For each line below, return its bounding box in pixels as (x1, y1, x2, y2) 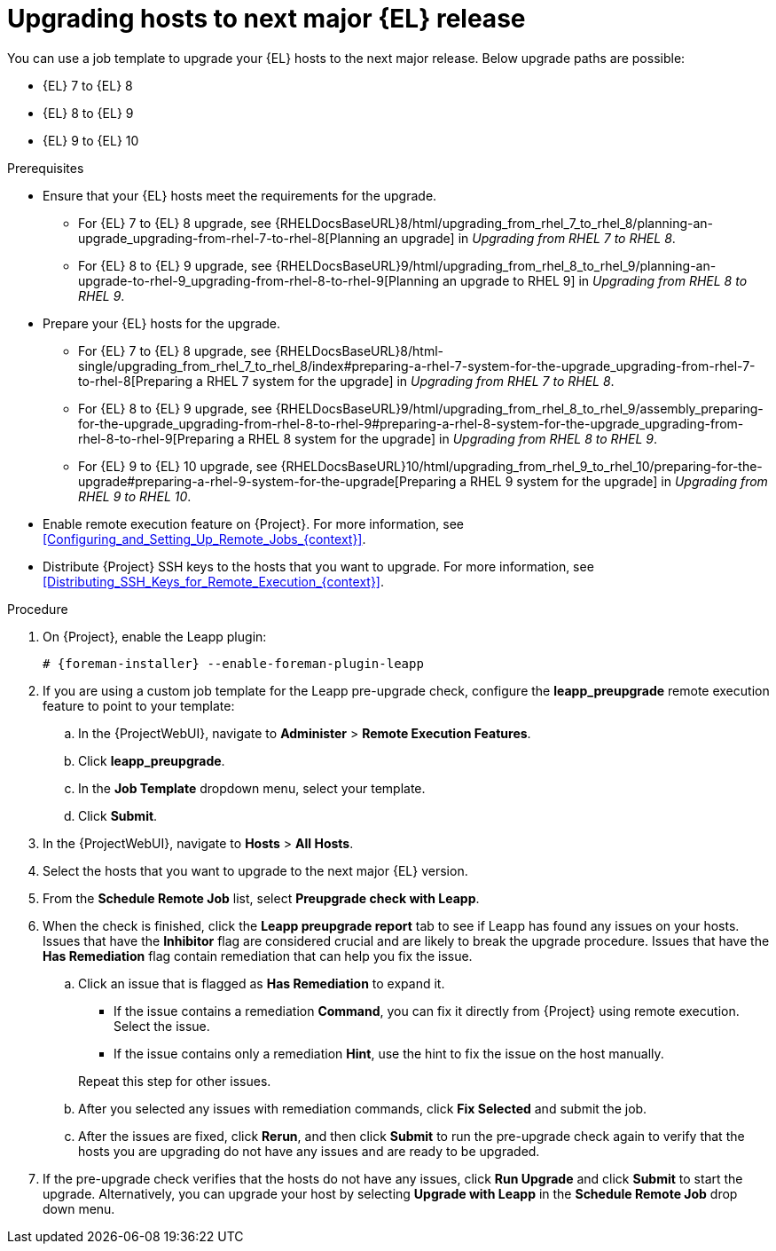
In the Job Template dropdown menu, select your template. (78, 780, 426, 796)
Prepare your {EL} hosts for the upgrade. (43, 315, 281, 331)
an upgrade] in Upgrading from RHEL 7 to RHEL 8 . (383, 230, 676, 246)
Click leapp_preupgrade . (78, 752, 225, 768)
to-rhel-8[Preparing (78, 373, 193, 389)
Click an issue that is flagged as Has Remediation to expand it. (78, 975, 445, 991)
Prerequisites (7, 160, 84, 176)
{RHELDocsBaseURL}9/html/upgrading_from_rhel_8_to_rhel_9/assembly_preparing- (275, 400, 764, 416)
